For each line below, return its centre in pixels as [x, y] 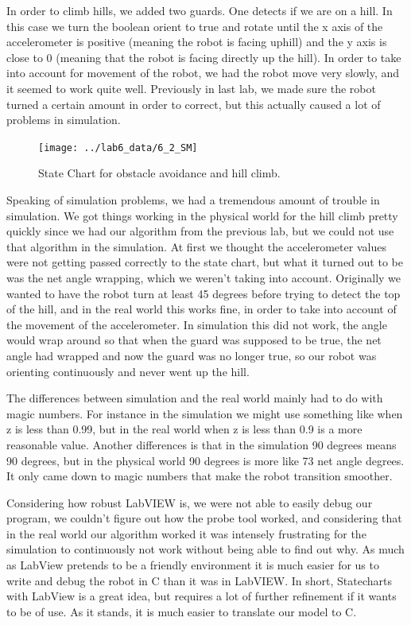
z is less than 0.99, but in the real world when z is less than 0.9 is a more [184, 429]
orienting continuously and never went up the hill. [128, 371]
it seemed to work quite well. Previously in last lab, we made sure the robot [191, 88]
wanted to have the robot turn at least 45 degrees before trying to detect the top [204, 293]
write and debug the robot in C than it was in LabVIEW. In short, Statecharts [199, 580]
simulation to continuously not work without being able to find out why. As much [205, 549]
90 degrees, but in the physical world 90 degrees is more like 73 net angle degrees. [205, 460]
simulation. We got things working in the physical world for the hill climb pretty [202, 215]
